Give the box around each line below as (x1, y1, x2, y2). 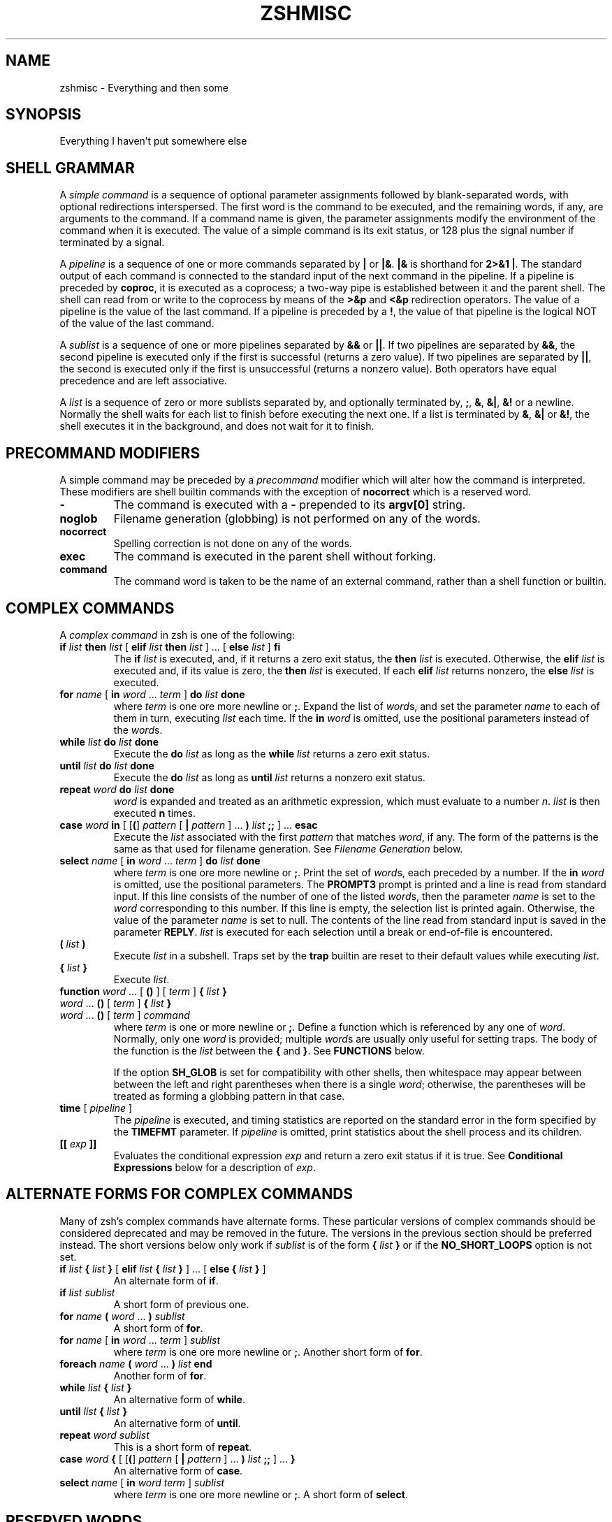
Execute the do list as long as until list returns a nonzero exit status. (113, 771, 425, 783)
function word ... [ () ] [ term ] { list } (59, 985, 227, 997)
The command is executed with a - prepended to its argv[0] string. (113, 498, 466, 512)
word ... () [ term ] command (59, 1008, 190, 1021)
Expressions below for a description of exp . (113, 1161, 316, 1173)
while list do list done (59, 735, 159, 748)
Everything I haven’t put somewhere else (59, 135, 247, 147)
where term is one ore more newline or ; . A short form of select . (113, 1488, 408, 1500)
